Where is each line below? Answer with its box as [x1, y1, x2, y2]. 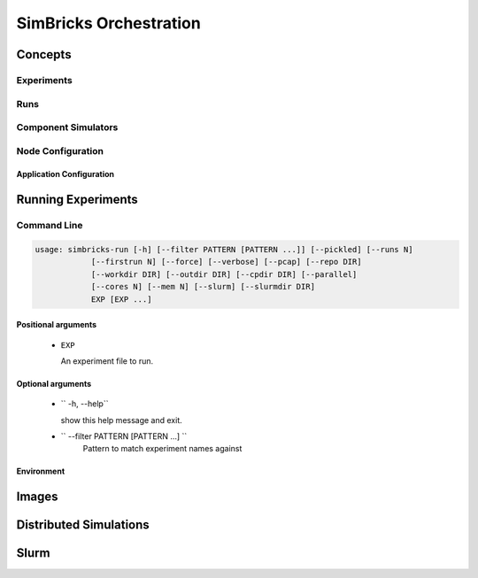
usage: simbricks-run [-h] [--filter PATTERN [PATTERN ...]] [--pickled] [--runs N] [35, 244, 413, 254]
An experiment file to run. [60, 355, 154, 366]
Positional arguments [16, 320, 97, 330]
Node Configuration [16, 144, 104, 157]
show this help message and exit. [60, 414, 183, 425]
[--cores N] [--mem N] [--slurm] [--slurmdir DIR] [90, 281, 316, 292]
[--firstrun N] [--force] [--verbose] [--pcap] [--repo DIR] [90, 257, 362, 267]
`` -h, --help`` [60, 398, 109, 409]
